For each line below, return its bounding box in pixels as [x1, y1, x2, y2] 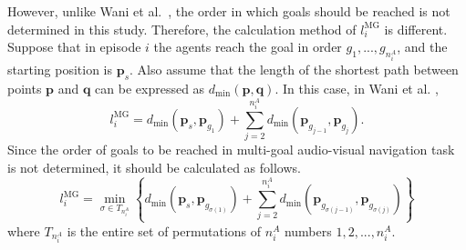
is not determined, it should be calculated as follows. [7, 157, 301, 176]
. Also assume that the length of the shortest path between [129, 60, 459, 79]
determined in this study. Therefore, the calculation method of [7, 19, 357, 38]
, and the [397, 37, 448, 56]
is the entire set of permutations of [67, 221, 262, 240]
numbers [284, 221, 332, 240]
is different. [384, 19, 448, 38]
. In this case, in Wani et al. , [274, 78, 439, 97]
